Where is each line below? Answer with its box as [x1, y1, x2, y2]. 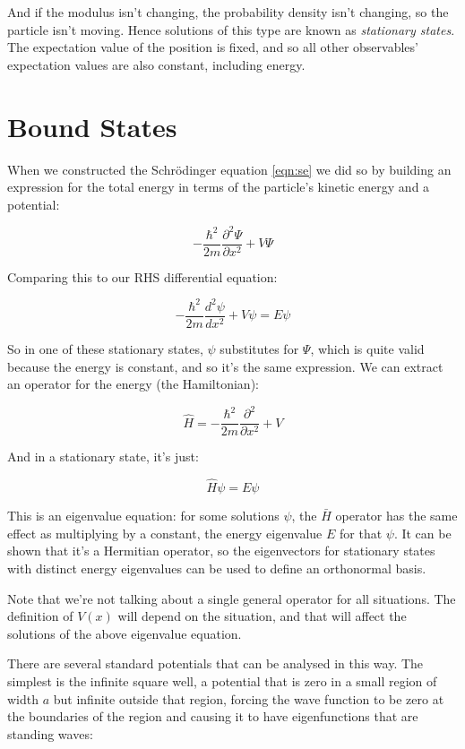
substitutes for [220, 340, 299, 357]
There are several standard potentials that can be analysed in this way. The [7, 654, 424, 673]
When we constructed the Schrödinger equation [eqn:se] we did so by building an [7, 159, 452, 178]
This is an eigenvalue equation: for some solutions [7, 506, 280, 525]
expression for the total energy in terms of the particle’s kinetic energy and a [7, 177, 430, 196]
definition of [7, 607, 73, 625]
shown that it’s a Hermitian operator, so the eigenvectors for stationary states [7, 541, 435, 560]
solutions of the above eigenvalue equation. [7, 624, 242, 642]
